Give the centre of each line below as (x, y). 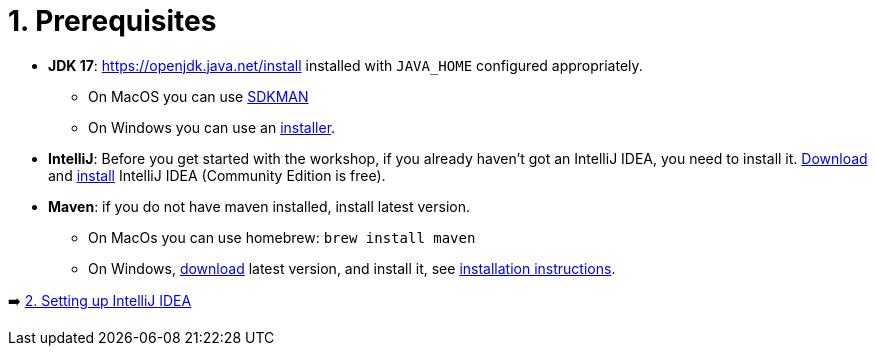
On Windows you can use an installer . (212, 127)
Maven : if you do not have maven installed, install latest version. (259, 206)
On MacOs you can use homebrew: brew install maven (282, 237)
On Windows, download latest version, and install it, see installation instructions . (352, 268)
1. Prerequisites (112, 21)
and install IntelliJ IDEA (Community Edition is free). (217, 175)
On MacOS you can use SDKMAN (198, 96)
